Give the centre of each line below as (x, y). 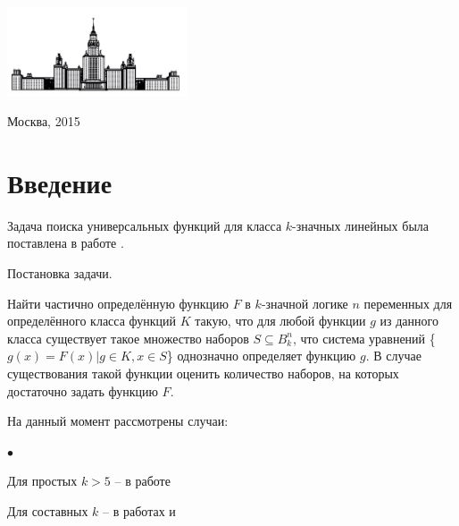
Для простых (42, 481)
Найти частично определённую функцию (118, 303)
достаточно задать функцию (83, 390)
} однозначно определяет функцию (261, 356)
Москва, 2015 (44, 121)
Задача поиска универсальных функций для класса (145, 225)
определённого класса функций (92, 321)
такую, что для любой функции (280, 321)
